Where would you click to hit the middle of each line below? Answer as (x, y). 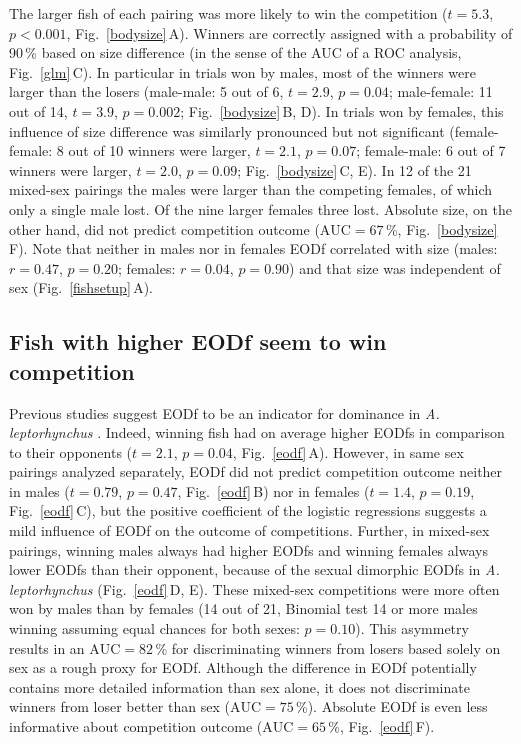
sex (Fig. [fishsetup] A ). (81, 287)
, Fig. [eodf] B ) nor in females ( (273, 490)
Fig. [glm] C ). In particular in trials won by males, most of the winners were (242, 71)
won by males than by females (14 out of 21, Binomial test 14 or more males (243, 608)
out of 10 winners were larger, (159, 150)
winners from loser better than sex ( (119, 706)
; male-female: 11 (440, 91)
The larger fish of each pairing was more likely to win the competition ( (228, 13)
